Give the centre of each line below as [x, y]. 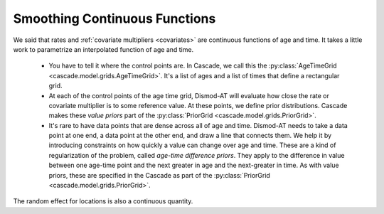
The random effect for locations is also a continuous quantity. [103, 201]
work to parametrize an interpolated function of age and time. [103, 49]
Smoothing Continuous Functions [114, 18]
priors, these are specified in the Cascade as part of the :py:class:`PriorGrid [159, 175]
